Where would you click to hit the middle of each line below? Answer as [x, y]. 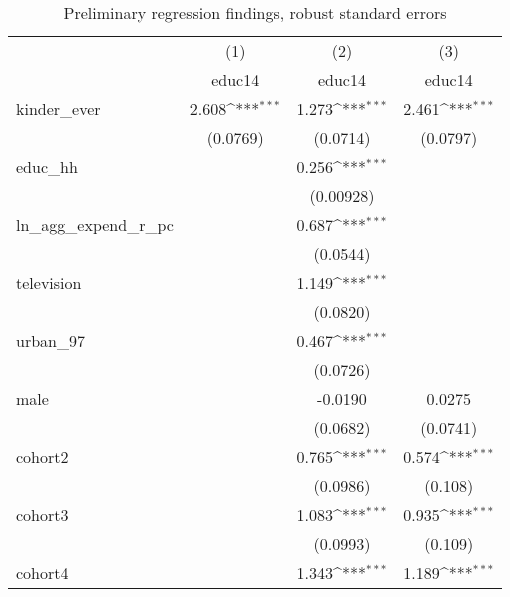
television [49, 282]
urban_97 [50, 340]
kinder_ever [58, 108]
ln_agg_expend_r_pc [95, 224]
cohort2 [42, 456]
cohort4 [42, 572]
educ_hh [47, 166]
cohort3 [42, 514]
